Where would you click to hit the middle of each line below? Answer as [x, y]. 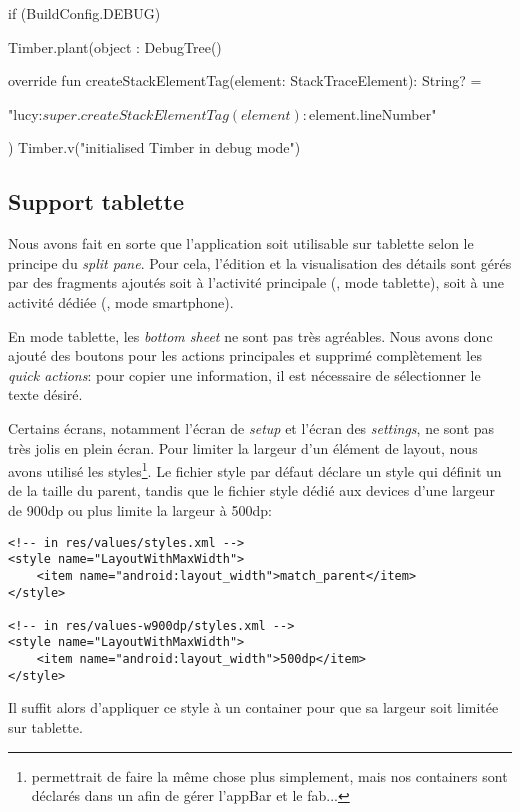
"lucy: [25, 113]
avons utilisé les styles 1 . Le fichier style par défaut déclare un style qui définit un [255, 469]
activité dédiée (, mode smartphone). [121, 301]
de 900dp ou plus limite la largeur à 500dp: [140, 509]
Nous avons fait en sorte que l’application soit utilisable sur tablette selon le [241, 243]
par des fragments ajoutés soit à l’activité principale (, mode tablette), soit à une [256, 282]
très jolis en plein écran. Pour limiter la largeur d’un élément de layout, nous [243, 447]
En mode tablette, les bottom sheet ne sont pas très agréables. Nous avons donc [250, 335]
